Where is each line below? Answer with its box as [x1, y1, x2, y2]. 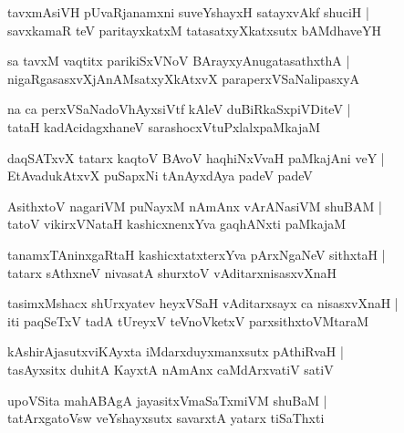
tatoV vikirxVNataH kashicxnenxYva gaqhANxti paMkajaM [7, 214, 347, 233]
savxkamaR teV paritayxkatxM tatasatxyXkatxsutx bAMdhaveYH [7, 20, 382, 39]
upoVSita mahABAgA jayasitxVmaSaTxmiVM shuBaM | [7, 390, 327, 409]
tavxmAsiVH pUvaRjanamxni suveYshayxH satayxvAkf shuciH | [7, 3, 369, 21]
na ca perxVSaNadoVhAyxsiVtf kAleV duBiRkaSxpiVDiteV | [7, 99, 351, 119]
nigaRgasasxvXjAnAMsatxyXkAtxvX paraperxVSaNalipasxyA [7, 68, 360, 88]
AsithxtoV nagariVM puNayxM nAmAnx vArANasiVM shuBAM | [7, 196, 382, 215]
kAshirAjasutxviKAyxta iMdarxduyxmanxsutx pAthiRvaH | [7, 342, 344, 361]
